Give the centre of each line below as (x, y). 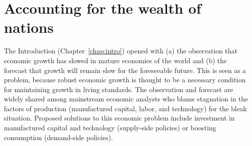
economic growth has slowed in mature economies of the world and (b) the (115, 60)
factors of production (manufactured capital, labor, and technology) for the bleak (126, 108)
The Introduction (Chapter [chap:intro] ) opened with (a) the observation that (121, 51)
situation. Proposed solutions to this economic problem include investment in (119, 118)
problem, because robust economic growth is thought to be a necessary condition (125, 80)
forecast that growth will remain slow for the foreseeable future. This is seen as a (125, 70)
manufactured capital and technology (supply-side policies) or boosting (110, 128)
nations (29, 27)
